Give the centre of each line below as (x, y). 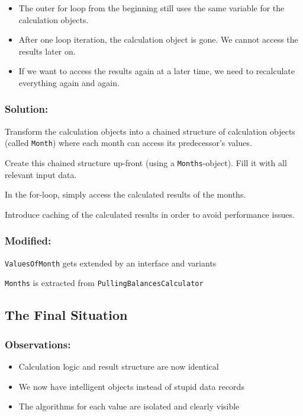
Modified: (28, 241)
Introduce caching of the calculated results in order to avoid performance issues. (150, 214)
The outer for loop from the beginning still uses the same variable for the (151, 8)
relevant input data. (41, 174)
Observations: (38, 344)
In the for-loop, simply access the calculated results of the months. (125, 194)
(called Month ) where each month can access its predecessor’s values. (128, 143)
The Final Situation (66, 315)
